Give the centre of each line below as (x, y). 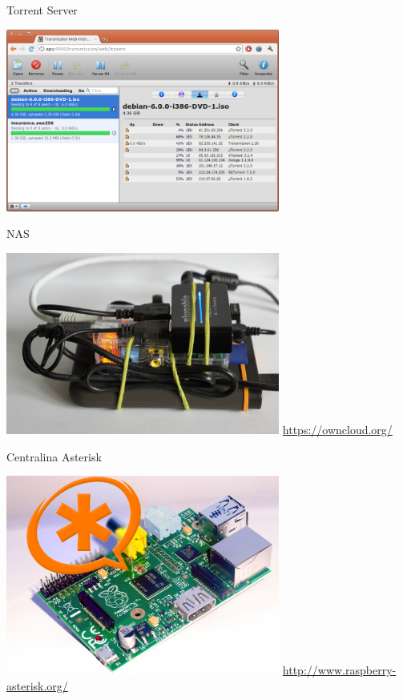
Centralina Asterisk (54, 456)
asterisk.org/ (37, 685)
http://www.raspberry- (339, 670)
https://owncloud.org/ (337, 430)
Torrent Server (42, 10)
